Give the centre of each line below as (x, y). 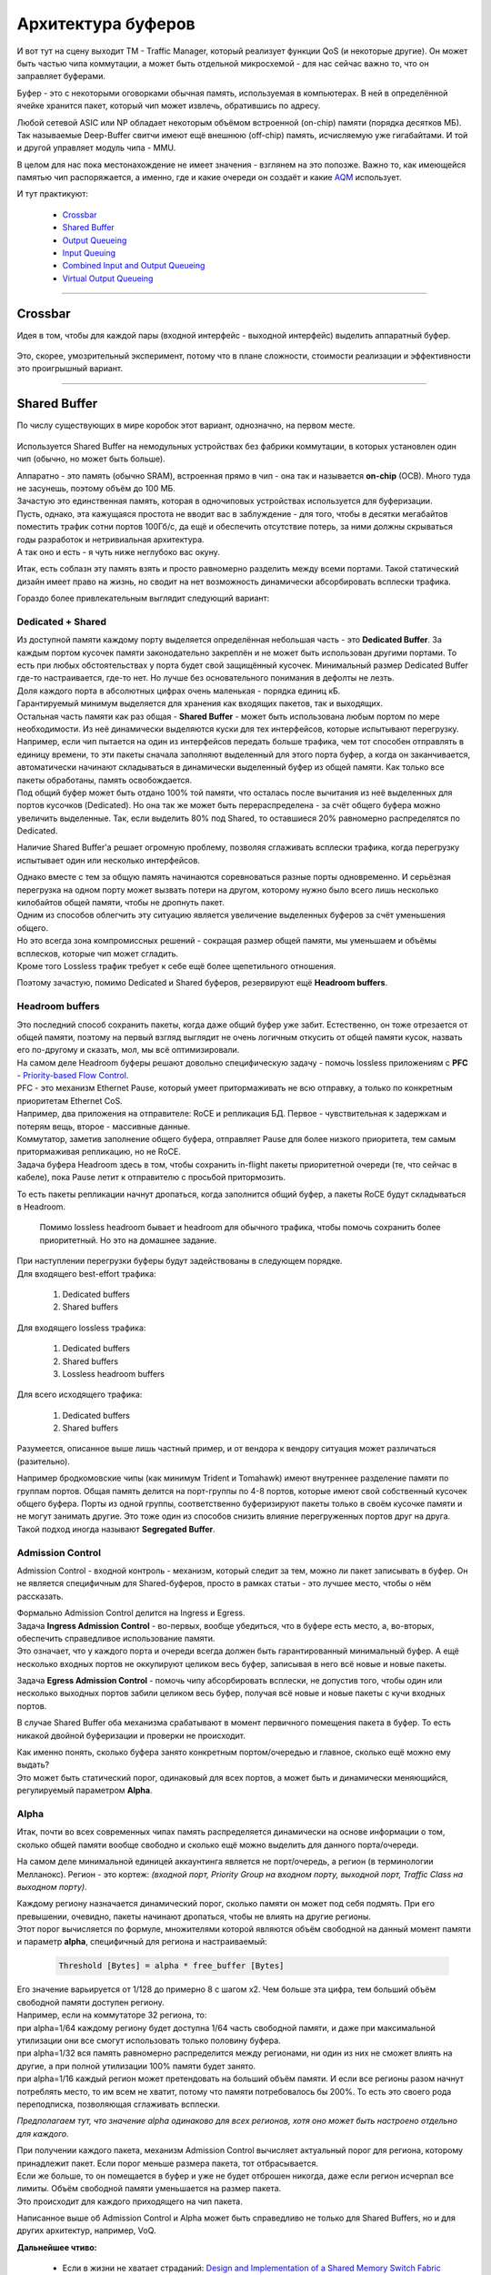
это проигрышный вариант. (70, 369)
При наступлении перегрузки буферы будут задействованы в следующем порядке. (180, 1261)
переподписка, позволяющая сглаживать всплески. (118, 2104)
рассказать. (40, 1596)
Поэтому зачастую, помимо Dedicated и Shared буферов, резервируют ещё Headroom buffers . (202, 983)
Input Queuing (89, 253)
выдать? (33, 1764)
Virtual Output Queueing (108, 278)
